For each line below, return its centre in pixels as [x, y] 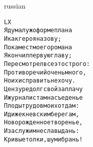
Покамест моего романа [38, 47]
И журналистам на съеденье [43, 97]
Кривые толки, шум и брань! [43, 139]
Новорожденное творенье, [43, 123]
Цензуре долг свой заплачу [43, 89]
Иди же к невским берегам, [42, 114]
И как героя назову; [33, 39]
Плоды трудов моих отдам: [42, 106]
